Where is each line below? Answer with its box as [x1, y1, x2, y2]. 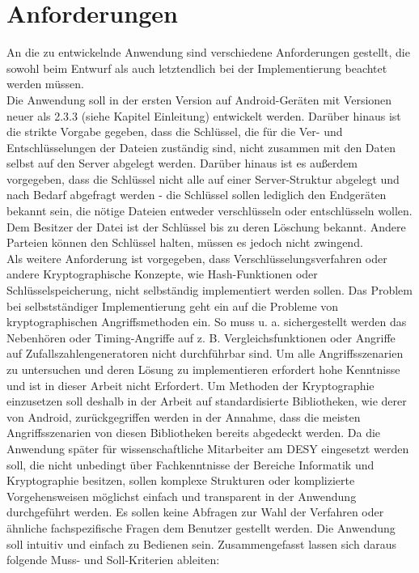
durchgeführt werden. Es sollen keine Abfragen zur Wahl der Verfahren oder [6, 503, 384, 520]
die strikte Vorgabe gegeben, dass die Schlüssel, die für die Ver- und [6, 123, 343, 140]
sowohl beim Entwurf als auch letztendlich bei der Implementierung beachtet [6, 59, 387, 76]
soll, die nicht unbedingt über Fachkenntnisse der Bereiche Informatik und [6, 456, 375, 473]
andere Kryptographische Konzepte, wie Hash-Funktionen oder [6, 265, 318, 282]
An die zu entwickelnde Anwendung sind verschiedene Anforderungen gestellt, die [6, 44, 410, 61]
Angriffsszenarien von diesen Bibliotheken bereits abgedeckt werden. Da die [6, 424, 381, 441]
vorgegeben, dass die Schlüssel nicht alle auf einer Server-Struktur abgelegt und [6, 170, 400, 187]
